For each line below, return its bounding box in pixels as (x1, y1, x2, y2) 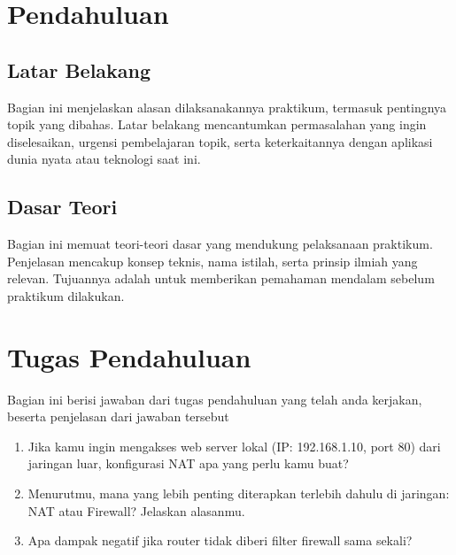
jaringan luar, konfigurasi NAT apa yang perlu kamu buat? (27, 454, 349, 473)
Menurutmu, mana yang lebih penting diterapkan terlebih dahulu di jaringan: (27, 484, 450, 503)
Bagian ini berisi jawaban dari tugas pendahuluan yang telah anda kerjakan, (7, 389, 422, 408)
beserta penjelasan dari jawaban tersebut (7, 407, 229, 426)
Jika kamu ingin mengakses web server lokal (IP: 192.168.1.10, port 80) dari (27, 436, 441, 455)
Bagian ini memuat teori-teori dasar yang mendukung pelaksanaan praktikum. (7, 235, 433, 253)
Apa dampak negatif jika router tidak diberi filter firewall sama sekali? (27, 531, 413, 550)
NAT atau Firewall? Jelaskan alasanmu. (27, 501, 245, 520)
